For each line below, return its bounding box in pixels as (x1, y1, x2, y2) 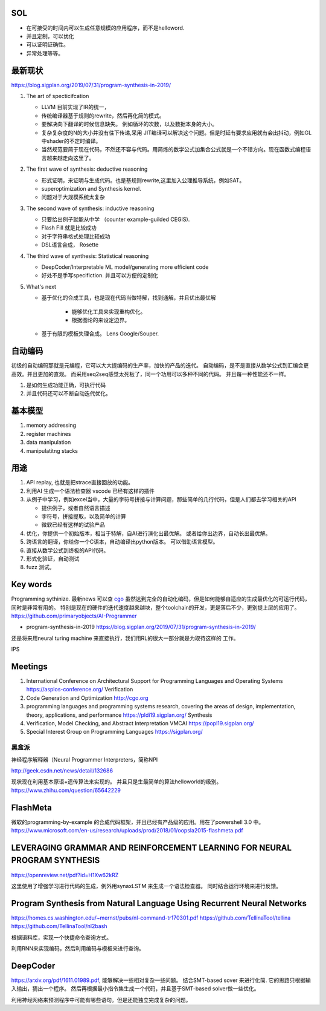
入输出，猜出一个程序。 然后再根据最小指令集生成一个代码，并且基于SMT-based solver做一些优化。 (11, 985, 260, 992)
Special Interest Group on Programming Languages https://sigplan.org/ (26, 728, 203, 736)
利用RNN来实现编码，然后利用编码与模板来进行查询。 (11, 945, 145, 952)
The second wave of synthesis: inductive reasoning (26, 205, 155, 212)
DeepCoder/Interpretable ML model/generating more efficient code (41, 263, 209, 271)
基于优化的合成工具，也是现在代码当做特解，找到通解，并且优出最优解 (41, 294, 216, 301)
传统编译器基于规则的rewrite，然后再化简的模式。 (41, 112, 165, 119)
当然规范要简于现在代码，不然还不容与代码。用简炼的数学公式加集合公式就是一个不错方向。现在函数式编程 (41, 146, 306, 153)
